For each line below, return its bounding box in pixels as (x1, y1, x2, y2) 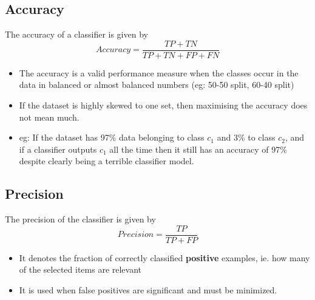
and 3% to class (217, 131, 276, 144)
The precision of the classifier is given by (5, 213, 156, 225)
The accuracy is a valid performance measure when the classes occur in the (19, 66, 299, 79)
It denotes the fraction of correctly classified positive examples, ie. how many (19, 251, 310, 264)
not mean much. (19, 110, 80, 123)
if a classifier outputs (19, 142, 97, 155)
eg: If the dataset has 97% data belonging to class (19, 131, 205, 144)
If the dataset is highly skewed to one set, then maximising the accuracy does (19, 99, 308, 112)
